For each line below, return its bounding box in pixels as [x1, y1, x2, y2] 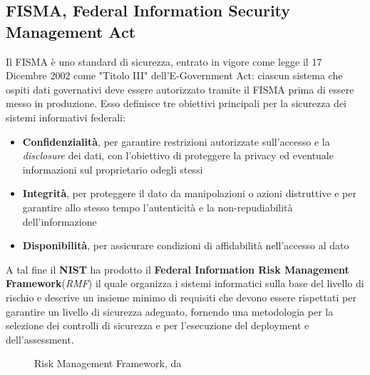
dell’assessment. [6, 331, 74, 346]
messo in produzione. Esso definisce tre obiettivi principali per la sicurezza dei [6, 96, 347, 111]
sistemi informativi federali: [6, 109, 125, 124]
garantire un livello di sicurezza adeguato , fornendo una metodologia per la [6, 304, 334, 319]
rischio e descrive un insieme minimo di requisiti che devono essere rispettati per [6, 289, 356, 304]
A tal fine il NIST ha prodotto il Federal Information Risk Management [6, 261, 349, 276]
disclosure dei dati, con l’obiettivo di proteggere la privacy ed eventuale [22, 148, 334, 163]
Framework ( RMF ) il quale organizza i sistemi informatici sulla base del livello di [6, 276, 364, 291]
